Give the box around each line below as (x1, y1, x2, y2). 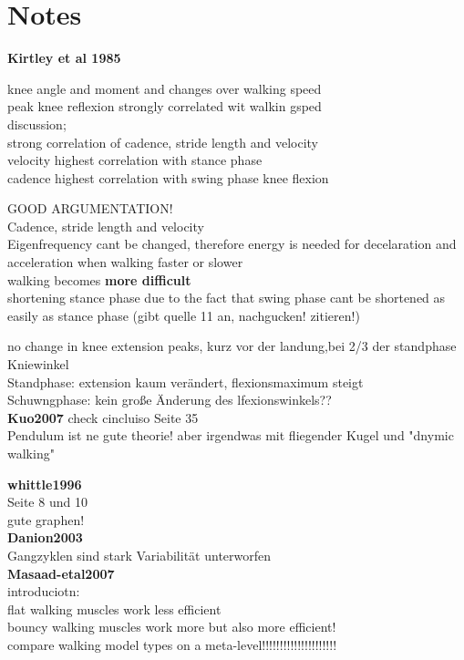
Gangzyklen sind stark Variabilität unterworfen (7, 545, 272, 564)
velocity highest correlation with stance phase (7, 150, 263, 170)
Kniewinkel (7, 355, 69, 374)
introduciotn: (7, 582, 80, 601)
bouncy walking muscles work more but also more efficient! (7, 617, 336, 636)
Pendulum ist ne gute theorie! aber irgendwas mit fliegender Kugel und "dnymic (7, 426, 454, 445)
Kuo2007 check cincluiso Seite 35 (7, 407, 199, 427)
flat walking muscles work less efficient (7, 599, 222, 618)
